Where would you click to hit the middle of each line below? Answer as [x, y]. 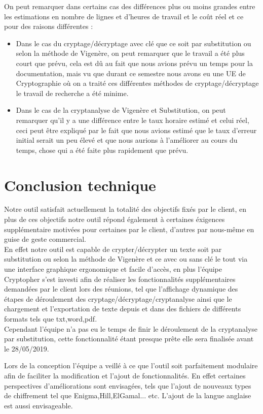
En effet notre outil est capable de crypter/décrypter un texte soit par [113, 249]
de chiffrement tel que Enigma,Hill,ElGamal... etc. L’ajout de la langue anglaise [128, 395]
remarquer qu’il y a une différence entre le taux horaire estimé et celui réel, [133, 120]
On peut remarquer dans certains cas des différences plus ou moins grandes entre [130, 6]
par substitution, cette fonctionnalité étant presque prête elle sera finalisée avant [129, 339]
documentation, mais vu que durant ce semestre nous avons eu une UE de [131, 73]
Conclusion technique [80, 185]
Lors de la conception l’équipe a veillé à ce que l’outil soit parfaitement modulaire [131, 365]
